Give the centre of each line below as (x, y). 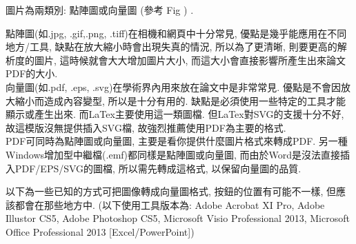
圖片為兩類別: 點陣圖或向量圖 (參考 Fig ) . (100, 10)
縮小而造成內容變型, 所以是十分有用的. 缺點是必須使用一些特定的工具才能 (180, 100)
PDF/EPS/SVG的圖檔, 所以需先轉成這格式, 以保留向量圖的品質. (158, 168)
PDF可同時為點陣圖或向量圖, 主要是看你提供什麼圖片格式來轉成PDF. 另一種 (177, 141)
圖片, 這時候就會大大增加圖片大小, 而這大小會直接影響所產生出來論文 (190, 60)
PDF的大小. (32, 73)
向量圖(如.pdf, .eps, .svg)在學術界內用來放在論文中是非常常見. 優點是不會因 (173, 87)
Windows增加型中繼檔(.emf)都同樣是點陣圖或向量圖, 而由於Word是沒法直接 (173, 154)
